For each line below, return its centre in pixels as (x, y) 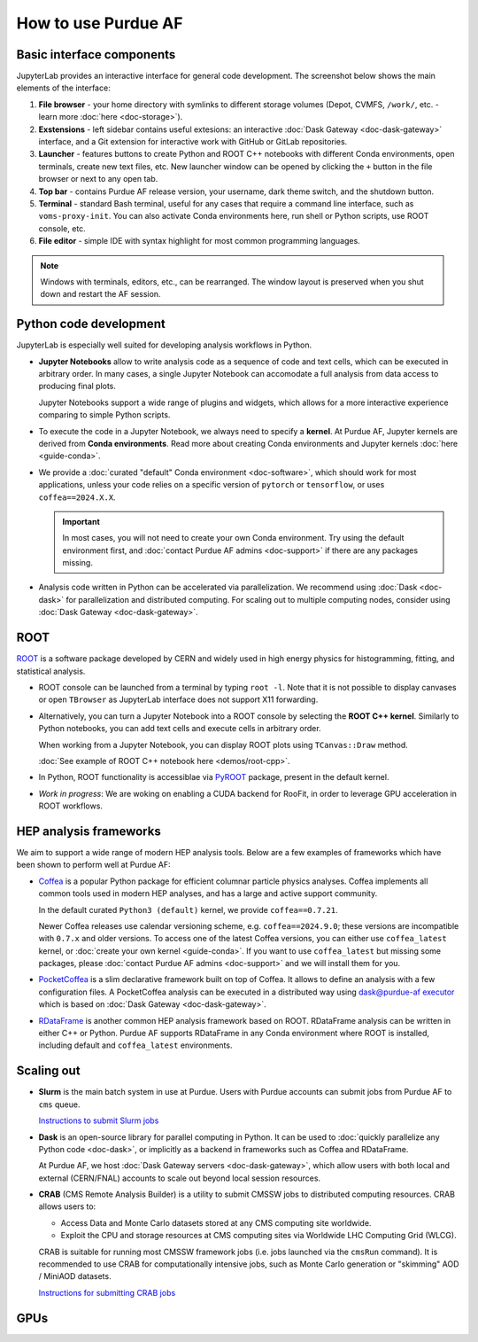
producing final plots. (77, 386)
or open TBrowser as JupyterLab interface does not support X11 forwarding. (178, 699)
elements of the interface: (63, 88)
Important (81, 521)
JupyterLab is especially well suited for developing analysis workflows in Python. (164, 345)
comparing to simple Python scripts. (104, 415)
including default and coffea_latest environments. (135, 1045)
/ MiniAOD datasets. (75, 1276)
